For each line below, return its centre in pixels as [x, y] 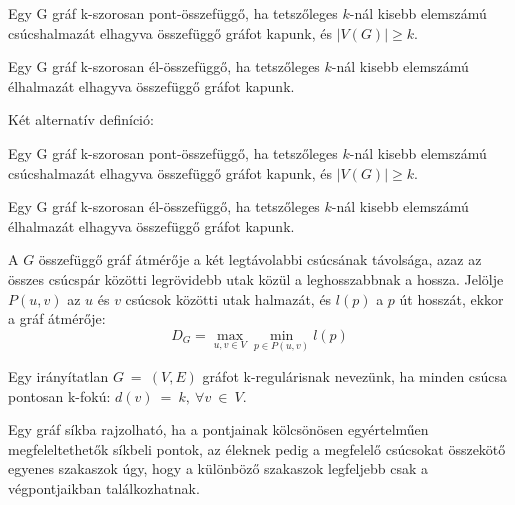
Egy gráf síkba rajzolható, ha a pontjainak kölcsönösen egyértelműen [218, 429]
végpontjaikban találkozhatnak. [104, 487]
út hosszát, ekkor [451, 298]
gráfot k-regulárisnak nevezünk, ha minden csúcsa [355, 375]
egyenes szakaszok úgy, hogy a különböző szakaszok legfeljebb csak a [218, 468]
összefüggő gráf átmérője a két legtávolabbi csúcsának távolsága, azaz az [260, 259]
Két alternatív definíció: [81, 119]
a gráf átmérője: [57, 318]
